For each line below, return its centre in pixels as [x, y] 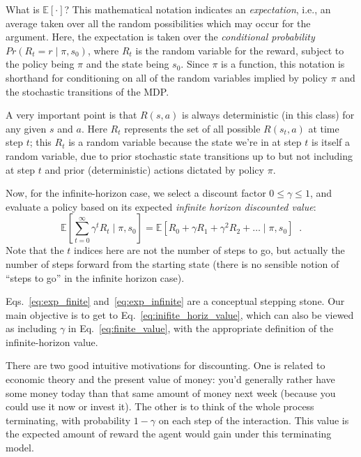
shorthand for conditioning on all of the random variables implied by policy [167, 77]
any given [26, 128]
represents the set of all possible [192, 128]
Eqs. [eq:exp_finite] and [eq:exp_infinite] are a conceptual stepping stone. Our [175, 301]
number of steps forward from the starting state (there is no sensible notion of [172, 263]
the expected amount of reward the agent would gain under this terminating [169, 434]
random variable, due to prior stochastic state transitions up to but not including [179, 155]
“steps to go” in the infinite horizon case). [95, 277]
